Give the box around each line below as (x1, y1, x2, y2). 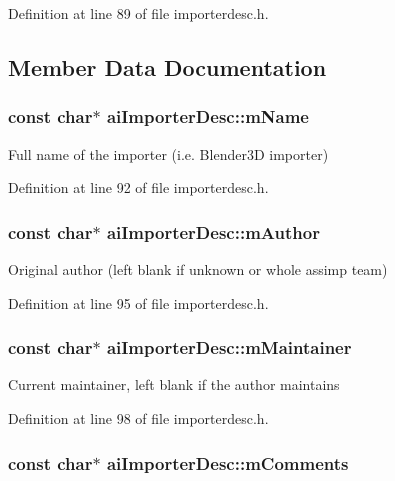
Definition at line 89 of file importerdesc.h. (8, 3, 269, 23)
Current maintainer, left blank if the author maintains (8, 374, 340, 395)
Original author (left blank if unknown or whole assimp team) (8, 259, 388, 279)
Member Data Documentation (8, 51, 327, 82)
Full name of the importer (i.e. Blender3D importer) (8, 143, 329, 164)
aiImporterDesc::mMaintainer (106, 335, 352, 360)
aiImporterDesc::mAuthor (106, 219, 320, 244)
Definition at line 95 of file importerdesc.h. (8, 292, 269, 313)
